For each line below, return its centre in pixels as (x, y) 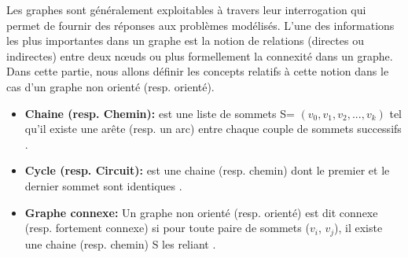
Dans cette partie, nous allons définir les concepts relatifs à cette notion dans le (198, 71)
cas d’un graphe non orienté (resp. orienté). (110, 86)
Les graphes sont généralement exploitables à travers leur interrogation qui (186, 9)
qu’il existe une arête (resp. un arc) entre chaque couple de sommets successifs (213, 129)
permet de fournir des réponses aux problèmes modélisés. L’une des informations (200, 25)
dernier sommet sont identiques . (103, 185)
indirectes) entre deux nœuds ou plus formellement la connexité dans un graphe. (200, 55)
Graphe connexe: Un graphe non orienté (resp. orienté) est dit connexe (201, 212)
